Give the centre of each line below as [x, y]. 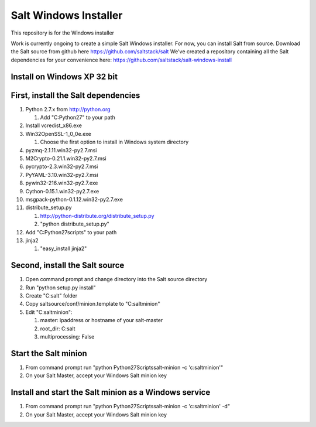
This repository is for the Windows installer [62, 33]
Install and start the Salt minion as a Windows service [111, 392]
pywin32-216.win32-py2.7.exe [62, 183]
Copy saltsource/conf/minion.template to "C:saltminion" [93, 304]
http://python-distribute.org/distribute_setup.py [97, 216]
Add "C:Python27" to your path [78, 118]
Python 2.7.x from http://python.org [68, 109]
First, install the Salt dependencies [75, 95]
